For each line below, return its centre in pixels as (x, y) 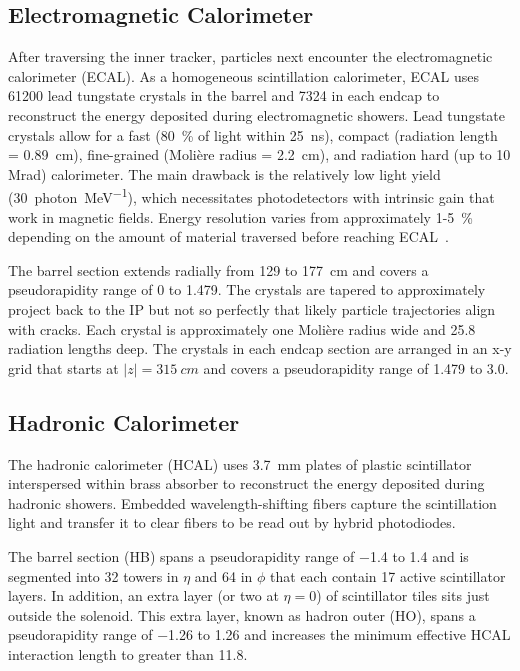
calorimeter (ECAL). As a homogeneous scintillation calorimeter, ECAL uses (244, 75)
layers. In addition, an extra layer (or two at (143, 595)
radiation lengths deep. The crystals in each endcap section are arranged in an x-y (260, 348)
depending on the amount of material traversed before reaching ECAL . (228, 236)
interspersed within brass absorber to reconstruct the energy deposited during (246, 483)
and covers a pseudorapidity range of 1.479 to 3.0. (356, 367)
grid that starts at (63, 367)
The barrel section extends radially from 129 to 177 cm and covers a (218, 269)
